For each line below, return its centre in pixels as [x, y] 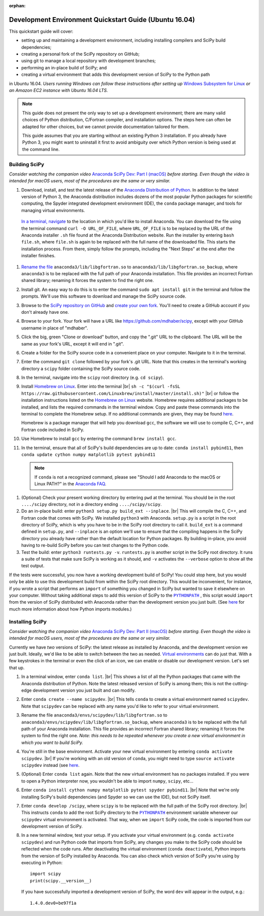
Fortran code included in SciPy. [53, 430]
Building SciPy [27, 164]
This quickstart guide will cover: [41, 31]
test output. [33, 566]
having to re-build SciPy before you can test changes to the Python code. [95, 545]
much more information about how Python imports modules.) [70, 609]
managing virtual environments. [53, 210]
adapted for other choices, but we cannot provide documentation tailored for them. [106, 127]
